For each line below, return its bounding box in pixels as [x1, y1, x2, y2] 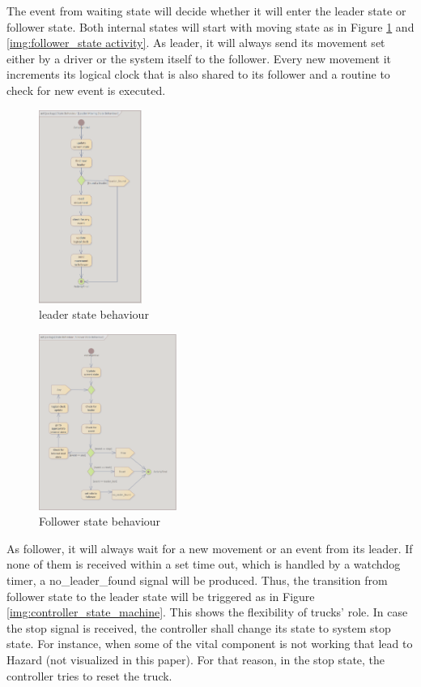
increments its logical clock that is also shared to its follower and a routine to [6, 66, 390, 83]
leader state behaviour [39, 306, 149, 323]
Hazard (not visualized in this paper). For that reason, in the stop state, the [6, 651, 385, 668]
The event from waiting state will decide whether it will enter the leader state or [6, 2, 406, 19]
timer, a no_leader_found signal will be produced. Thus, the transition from [6, 572, 388, 589]
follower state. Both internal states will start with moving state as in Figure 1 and [6, 18, 415, 35]
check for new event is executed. [6, 81, 166, 98]
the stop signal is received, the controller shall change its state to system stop [6, 619, 391, 636]
